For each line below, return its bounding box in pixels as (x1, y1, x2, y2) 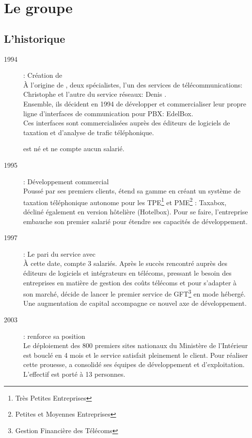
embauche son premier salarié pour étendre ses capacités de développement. (23, 216, 248, 226)
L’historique (4, 31, 65, 46)
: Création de (23, 70, 63, 80)
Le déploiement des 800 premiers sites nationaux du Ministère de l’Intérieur (23, 340, 248, 350)
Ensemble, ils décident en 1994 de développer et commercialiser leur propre (23, 98, 246, 108)
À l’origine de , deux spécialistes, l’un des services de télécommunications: (23, 79, 243, 89)
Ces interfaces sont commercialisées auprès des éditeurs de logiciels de (23, 118, 230, 128)
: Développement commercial (23, 176, 109, 186)
